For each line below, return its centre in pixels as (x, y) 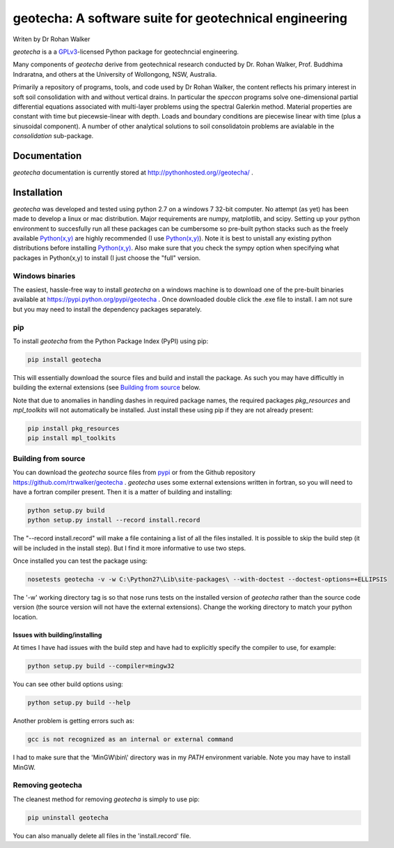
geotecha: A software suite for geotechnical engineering (180, 18)
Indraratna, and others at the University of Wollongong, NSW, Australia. (115, 74)
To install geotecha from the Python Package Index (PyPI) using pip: (111, 341)
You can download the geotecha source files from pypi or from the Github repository (134, 472)
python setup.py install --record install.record (114, 520)
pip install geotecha (64, 359)
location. (25, 616)
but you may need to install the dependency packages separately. (107, 309)
